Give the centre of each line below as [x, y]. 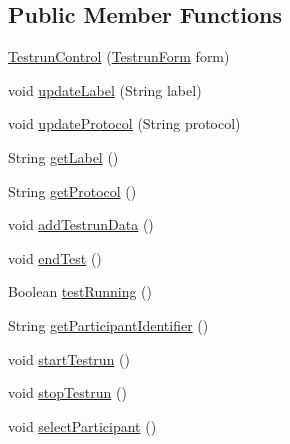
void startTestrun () [69, 358]
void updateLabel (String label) [105, 89]
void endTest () [55, 257]
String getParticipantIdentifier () [108, 324]
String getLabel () [63, 156]
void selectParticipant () [82, 425]
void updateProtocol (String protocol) [124, 123]
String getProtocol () [72, 190]
